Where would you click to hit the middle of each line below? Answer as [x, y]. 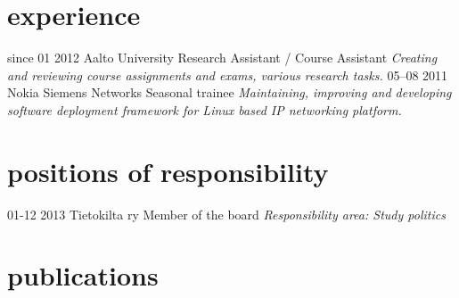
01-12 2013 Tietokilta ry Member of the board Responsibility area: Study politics [226, 214]
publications [83, 275]
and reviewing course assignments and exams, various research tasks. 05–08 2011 [228, 74]
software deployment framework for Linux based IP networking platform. [205, 109]
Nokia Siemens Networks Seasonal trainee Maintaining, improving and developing [229, 92]
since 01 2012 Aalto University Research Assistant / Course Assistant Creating [222, 58]
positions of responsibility [168, 171]
